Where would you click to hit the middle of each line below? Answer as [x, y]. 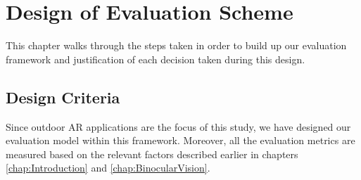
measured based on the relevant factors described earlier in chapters [152, 154]
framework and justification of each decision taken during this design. [156, 59]
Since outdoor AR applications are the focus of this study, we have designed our [178, 126]
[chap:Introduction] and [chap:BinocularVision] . [108, 168]
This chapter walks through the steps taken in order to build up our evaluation [176, 45]
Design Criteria [63, 97]
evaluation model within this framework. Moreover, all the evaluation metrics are [180, 140]
